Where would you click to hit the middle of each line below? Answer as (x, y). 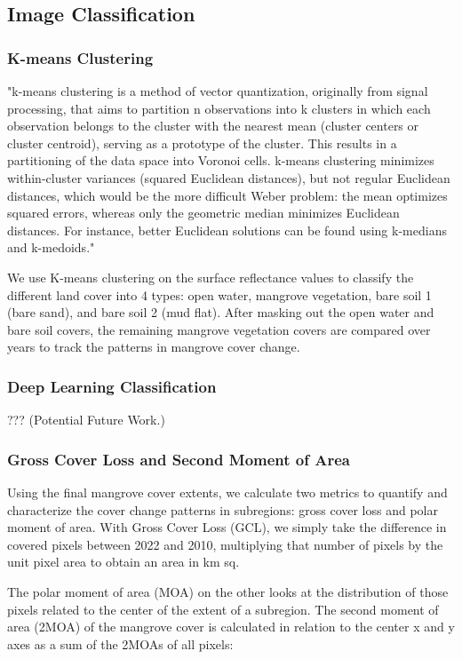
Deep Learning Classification (112, 386)
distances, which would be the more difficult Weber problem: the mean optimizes (227, 195)
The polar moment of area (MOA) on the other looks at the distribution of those (228, 591)
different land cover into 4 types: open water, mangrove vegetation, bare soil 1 (219, 294)
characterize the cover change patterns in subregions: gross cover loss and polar (223, 509)
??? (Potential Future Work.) (86, 420)
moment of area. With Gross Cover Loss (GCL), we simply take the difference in (227, 527)
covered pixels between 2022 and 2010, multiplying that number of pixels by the (225, 544)
